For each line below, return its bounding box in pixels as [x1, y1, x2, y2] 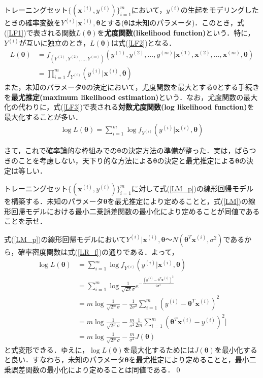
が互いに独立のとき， [19, 38, 90, 48]
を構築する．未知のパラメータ [4, 196, 104, 207]
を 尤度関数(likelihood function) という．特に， [97, 27, 255, 38]
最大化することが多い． [4, 111, 82, 122]
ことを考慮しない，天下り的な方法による [18, 155, 153, 165]
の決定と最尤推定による [157, 155, 236, 165]
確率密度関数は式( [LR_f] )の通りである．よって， [18, 246, 179, 257]
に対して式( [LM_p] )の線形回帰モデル [131, 183, 254, 194]
